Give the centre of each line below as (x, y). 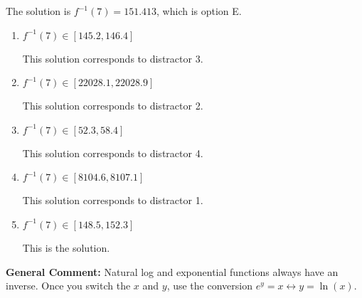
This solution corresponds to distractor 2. (113, 106)
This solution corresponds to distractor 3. (113, 58)
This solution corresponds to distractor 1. (113, 200)
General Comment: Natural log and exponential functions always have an (172, 271)
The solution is (38, 11)
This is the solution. (66, 247)
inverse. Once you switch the (68, 286)
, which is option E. (199, 11)
